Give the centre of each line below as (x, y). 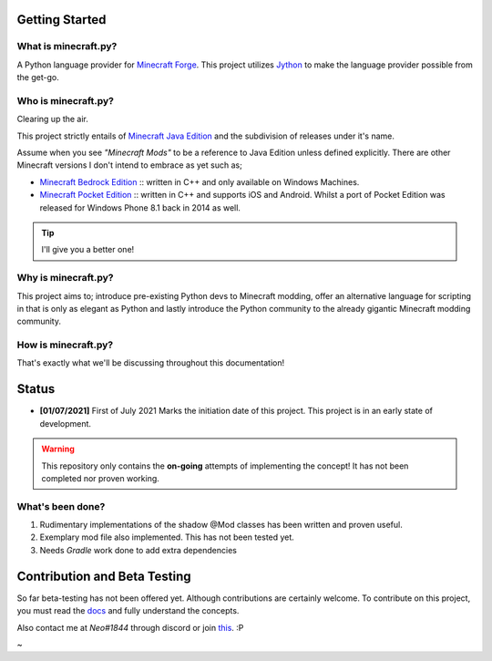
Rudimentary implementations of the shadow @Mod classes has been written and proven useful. (221, 525)
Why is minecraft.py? (65, 278)
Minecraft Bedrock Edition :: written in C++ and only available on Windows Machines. (200, 181)
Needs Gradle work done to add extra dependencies (138, 550)
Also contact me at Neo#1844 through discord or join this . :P (130, 627)
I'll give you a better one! (88, 250)
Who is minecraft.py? (65, 100)
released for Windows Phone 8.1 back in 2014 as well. (140, 207)
